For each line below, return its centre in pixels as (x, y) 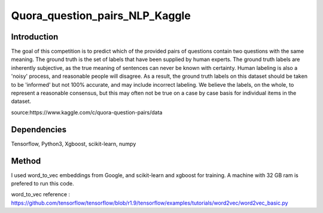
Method (26, 161)
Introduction (35, 37)
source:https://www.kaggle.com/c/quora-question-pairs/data (87, 112)
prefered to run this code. (42, 183)
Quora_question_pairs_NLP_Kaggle (101, 16)
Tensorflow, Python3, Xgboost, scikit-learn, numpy (74, 144)
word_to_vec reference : (41, 194)
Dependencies (39, 130)
